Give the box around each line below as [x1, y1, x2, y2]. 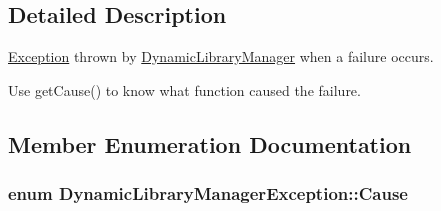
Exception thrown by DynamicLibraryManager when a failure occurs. [8, 46, 434, 67]
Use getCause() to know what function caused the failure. [8, 79, 361, 100]
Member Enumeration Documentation [8, 128, 412, 159]
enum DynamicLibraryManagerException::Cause [8, 181, 408, 206]
